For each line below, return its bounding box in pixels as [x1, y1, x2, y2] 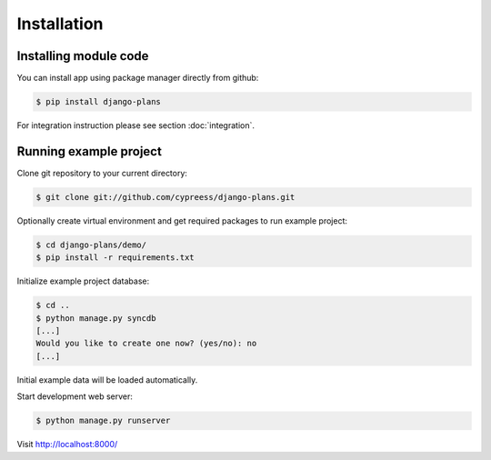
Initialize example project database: [16, 275, 150, 286]
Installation [16, 14, 104, 34]
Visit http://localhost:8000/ [16, 439, 118, 450]
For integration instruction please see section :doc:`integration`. [16, 120, 255, 131]
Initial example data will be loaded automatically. [16, 374, 198, 385]
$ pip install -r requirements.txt [35, 253, 195, 263]
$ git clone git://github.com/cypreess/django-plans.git [35, 192, 296, 202]
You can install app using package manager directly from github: [16, 73, 259, 84]
